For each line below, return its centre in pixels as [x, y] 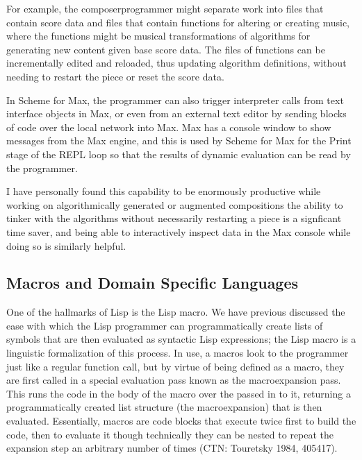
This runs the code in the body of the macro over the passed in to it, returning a [179, 393]
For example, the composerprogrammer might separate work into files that [165, 8]
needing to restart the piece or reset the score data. [115, 76]
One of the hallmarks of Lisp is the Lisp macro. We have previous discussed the [176, 312]
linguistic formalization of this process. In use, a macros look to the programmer [178, 353]
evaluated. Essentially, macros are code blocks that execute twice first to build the [181, 421]
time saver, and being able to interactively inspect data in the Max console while [179, 231]
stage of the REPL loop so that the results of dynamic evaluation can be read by [179, 154]
